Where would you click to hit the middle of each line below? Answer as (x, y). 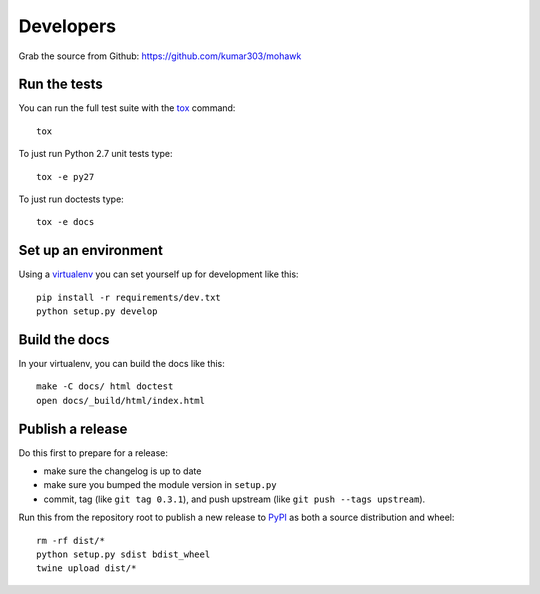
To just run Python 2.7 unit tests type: (96, 154)
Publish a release (73, 428)
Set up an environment (91, 250)
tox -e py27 (65, 176)
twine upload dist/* (86, 568)
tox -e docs (65, 222)
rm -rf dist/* (70, 540)
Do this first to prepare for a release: (93, 452)
